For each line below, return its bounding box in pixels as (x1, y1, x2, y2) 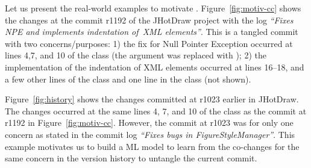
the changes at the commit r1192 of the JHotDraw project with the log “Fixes (5, 13, 294, 26)
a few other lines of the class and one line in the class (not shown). (5, 72, 251, 85)
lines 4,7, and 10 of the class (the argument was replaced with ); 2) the (5, 49, 266, 61)
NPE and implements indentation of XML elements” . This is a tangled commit (5, 25, 298, 38)
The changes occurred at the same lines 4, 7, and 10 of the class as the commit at (5, 104, 307, 117)
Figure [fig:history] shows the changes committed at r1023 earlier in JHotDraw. (5, 93, 299, 105)
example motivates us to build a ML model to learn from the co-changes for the (5, 140, 300, 152)
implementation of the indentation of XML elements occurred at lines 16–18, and (5, 60, 304, 73)
